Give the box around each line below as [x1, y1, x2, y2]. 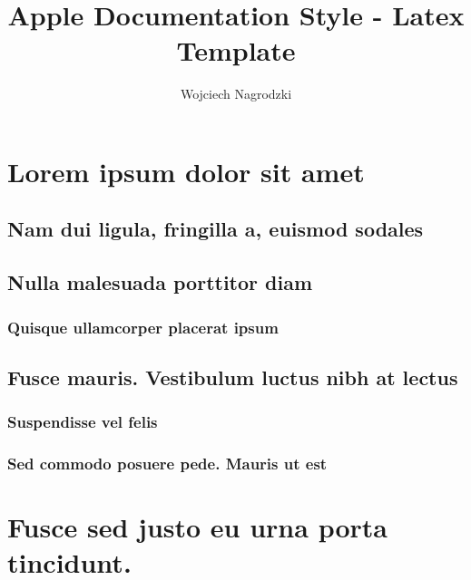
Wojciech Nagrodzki [180, 84, 292, 103]
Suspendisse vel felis [7, 411, 158, 433]
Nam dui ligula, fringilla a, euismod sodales [7, 215, 424, 243]
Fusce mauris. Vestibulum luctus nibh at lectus [7, 362, 458, 391]
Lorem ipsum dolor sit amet [7, 152, 365, 189]
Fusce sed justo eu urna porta [7, 508, 388, 546]
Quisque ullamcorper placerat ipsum [7, 315, 279, 338]
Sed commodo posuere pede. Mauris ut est [7, 452, 328, 475]
